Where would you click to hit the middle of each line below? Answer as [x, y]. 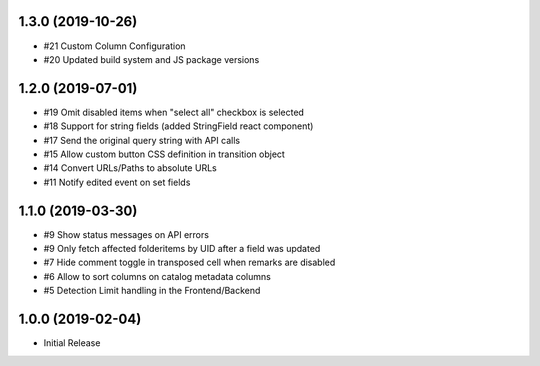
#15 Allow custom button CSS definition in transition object [164, 154]
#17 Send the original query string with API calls [141, 140]
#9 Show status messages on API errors [126, 234]
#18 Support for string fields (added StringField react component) [178, 126]
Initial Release [72, 343]
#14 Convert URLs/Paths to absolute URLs [130, 168]
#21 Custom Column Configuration [114, 46]
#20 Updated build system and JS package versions [151, 59]
